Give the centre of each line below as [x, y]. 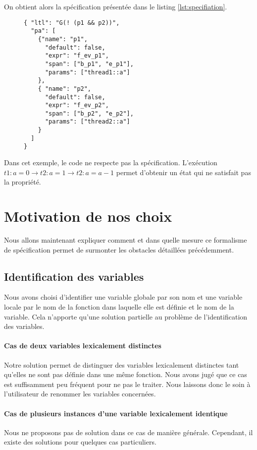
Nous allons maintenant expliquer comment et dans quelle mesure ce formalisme [126, 240]
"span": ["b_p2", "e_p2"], [89, 113]
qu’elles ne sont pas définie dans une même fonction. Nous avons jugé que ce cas [126, 374]
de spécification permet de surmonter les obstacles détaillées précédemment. [119, 249]
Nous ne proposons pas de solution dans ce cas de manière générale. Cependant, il [128, 432]
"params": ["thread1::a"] [87, 72]
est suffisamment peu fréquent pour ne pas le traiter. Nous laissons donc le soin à [127, 384]
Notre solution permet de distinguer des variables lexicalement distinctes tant [122, 364]
